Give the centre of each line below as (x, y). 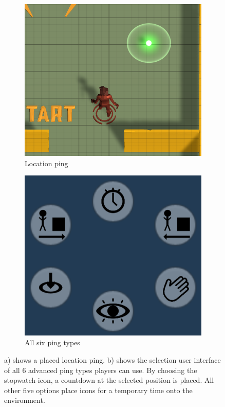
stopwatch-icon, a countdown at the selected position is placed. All (109, 380)
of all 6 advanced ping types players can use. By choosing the (101, 370)
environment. (25, 400)
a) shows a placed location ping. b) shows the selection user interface (113, 359)
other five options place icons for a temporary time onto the (98, 390)
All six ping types (52, 342)
